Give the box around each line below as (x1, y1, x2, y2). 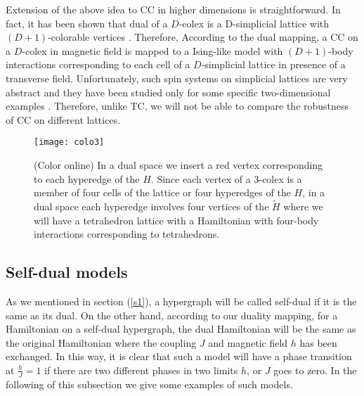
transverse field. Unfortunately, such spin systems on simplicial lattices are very (6, 70, 348, 85)
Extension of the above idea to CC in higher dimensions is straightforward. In (6, 2, 341, 16)
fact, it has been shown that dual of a (6, 15, 168, 30)
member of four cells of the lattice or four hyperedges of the (34, 185, 291, 200)
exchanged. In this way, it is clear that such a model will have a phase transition (6, 349, 352, 364)
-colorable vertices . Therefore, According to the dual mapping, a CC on (48, 30, 358, 44)
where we (283, 199, 323, 213)
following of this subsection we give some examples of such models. (6, 376, 293, 391)
